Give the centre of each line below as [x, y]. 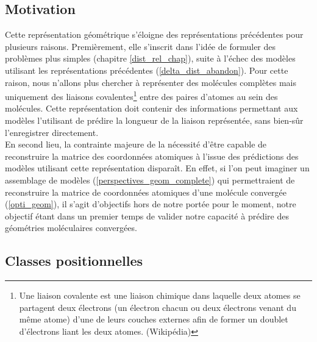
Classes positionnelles [74, 261]
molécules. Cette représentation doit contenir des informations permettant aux [151, 108]
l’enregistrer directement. [52, 132]
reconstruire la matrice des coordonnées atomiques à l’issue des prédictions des [152, 156]
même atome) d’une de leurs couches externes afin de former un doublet [154, 319]
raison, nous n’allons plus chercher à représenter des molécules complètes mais [151, 82]
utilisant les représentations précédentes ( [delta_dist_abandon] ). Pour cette [147, 70]
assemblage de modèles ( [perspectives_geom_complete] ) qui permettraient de [150, 180]
